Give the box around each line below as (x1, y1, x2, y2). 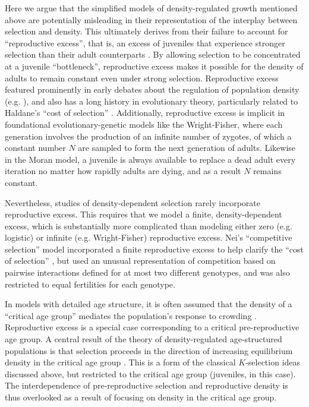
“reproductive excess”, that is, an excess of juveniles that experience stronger (5, 36, 285, 49)
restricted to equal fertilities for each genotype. (5, 277, 175, 290)
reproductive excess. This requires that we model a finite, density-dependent (5, 208, 282, 220)
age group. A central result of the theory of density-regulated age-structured (5, 333, 282, 345)
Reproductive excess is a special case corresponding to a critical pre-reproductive (5, 321, 299, 333)
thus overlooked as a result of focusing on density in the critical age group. (5, 391, 277, 403)
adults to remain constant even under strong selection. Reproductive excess (5, 71, 279, 84)
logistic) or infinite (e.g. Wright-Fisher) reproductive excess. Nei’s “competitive (5, 231, 292, 244)
